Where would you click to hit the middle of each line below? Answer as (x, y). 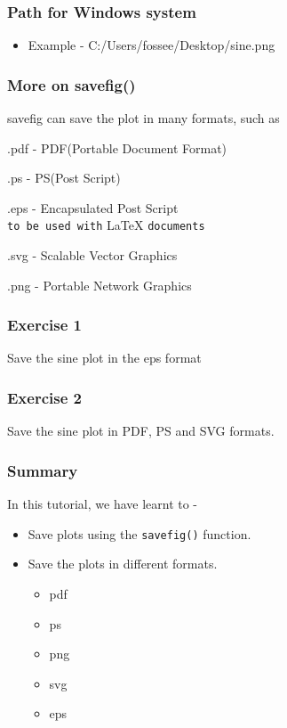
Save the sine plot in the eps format (104, 358)
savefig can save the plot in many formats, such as (143, 118)
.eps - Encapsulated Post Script (93, 207)
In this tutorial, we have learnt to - (103, 504)
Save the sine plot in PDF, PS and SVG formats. (141, 431)
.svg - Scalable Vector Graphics (92, 255)
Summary (43, 470)
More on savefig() (72, 84)
